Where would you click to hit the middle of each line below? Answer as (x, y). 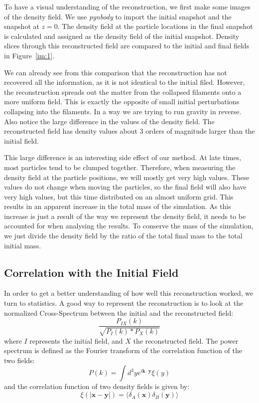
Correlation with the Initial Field (91, 272)
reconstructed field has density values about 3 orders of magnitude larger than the (129, 131)
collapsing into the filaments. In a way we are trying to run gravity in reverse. (123, 111)
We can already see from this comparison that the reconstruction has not (116, 72)
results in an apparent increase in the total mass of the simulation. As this (118, 206)
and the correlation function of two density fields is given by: (97, 386)
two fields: (19, 360)
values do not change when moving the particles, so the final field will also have (125, 187)
